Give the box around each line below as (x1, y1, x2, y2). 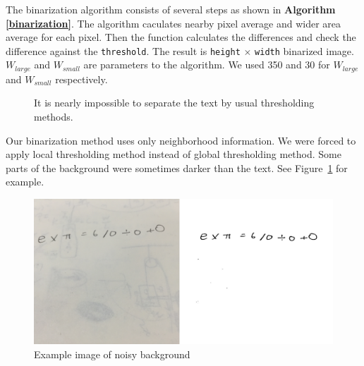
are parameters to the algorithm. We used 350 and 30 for (83, 57, 330, 72)
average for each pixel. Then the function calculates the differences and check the (6, 30, 356, 44)
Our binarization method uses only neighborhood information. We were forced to (6, 133, 356, 147)
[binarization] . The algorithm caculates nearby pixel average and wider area (6, 16, 341, 30)
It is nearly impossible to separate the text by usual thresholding (34, 95, 315, 110)
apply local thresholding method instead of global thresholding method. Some (6, 147, 341, 161)
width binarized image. (255, 43, 354, 58)
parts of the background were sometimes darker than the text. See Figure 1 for (6, 160, 348, 175)
